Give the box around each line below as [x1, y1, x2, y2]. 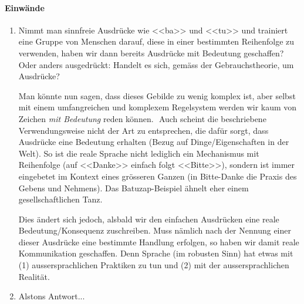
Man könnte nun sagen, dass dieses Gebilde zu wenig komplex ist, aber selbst [18, 89, 296, 102]
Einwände [5, 1, 45, 13]
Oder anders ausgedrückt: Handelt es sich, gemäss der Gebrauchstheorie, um [18, 58, 294, 70]
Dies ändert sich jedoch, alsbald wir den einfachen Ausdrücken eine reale [18, 212, 279, 225]
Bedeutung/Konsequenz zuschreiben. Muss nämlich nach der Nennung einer [18, 224, 291, 237]
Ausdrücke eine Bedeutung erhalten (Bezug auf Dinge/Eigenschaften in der [18, 136, 289, 148]
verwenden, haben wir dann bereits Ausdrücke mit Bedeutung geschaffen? [18, 46, 284, 59]
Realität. [18, 270, 50, 282]
